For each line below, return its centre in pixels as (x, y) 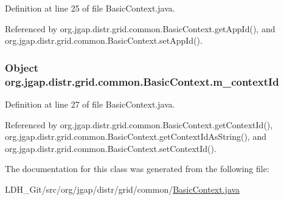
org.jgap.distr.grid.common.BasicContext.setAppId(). (104, 40)
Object (22, 67)
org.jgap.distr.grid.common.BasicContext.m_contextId (142, 81)
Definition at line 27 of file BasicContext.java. (90, 104)
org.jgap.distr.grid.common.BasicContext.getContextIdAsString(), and (136, 136)
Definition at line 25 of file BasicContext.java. (90, 8)
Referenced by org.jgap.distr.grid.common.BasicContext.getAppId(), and (140, 28)
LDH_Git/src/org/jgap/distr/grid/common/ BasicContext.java (123, 189)
